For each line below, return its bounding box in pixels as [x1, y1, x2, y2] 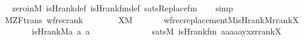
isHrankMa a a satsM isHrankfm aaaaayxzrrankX [32, 25, 282, 37]
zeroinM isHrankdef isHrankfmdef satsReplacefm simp [12, 2, 233, 14]
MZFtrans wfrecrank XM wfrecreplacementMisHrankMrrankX [4, 13, 299, 26]
